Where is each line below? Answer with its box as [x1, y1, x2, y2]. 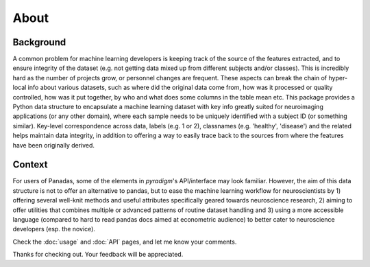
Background [12, 36, 66, 48]
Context [12, 159, 48, 171]
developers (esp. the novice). [12, 225, 96, 233]
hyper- [328, 73, 348, 82]
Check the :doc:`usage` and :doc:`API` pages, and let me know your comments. [12, 237, 237, 246]
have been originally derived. [12, 141, 95, 149]
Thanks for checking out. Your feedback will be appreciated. [12, 251, 184, 259]
